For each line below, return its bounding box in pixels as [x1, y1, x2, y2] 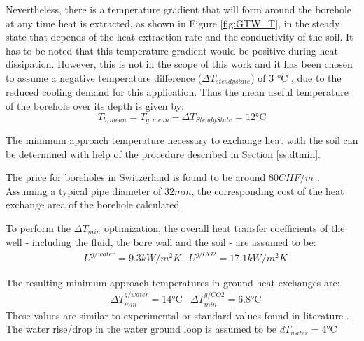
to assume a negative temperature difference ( [6, 70, 202, 85]
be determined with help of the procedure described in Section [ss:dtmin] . [6, 146, 321, 161]
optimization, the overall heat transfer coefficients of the [104, 221, 345, 235]
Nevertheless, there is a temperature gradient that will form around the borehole [6, 2, 352, 16]
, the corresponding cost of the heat [191, 183, 344, 198]
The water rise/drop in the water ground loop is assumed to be [6, 321, 277, 336]
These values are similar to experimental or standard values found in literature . [6, 307, 349, 322]
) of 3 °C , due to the [251, 70, 342, 85]
